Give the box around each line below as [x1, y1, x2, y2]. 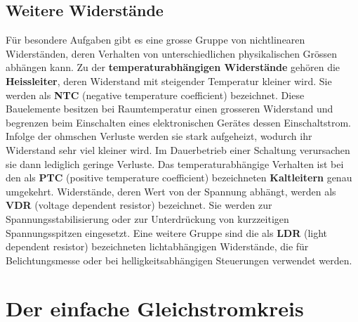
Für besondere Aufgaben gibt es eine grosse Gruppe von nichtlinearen [6, 32, 305, 47]
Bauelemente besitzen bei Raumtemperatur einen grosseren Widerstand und [6, 101, 333, 116]
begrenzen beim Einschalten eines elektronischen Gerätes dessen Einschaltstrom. [6, 115, 351, 129]
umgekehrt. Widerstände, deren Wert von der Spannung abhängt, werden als [6, 183, 336, 198]
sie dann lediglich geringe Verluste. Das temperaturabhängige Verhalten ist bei [6, 156, 344, 171]
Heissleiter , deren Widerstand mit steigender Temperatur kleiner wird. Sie [6, 73, 332, 88]
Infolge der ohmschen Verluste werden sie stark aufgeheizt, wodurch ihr [6, 129, 312, 143]
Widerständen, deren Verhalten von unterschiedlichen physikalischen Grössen [6, 46, 338, 60]
